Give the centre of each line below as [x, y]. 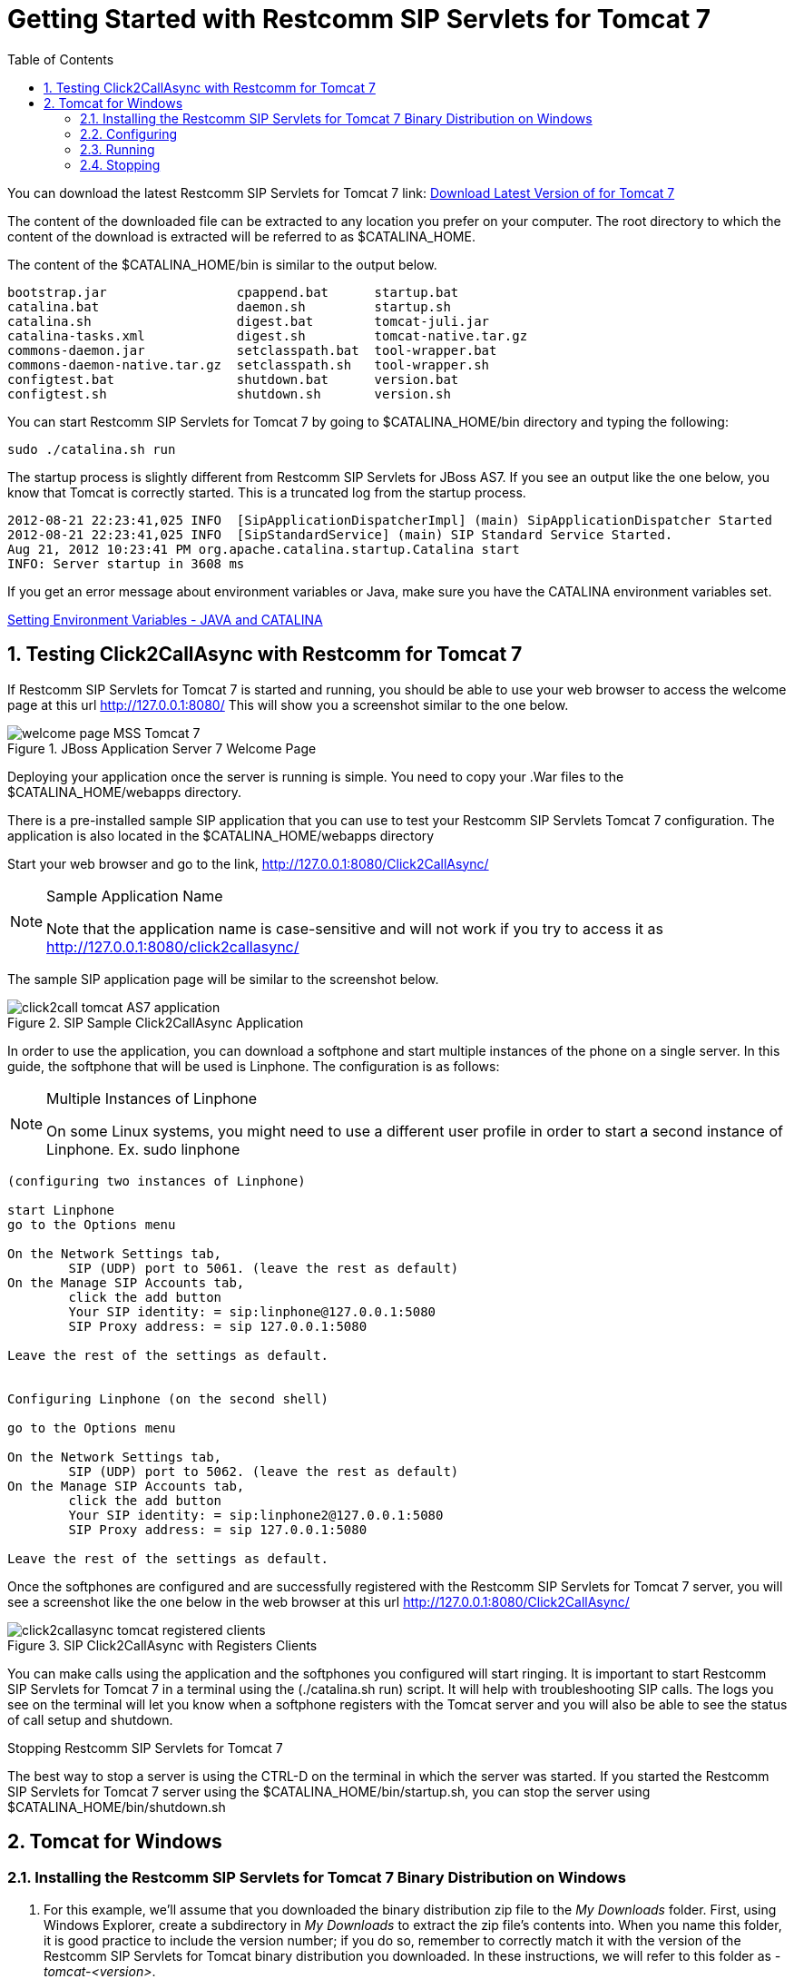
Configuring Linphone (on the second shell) [168, 1398]
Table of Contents [61, 59]
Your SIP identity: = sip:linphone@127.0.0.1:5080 [252, 1311]
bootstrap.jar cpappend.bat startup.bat [233, 292]
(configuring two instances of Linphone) [157, 1181]
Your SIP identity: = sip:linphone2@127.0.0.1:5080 [256, 1515]
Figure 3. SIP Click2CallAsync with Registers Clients [162, 1645]
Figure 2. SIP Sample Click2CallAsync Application [156, 1022]
